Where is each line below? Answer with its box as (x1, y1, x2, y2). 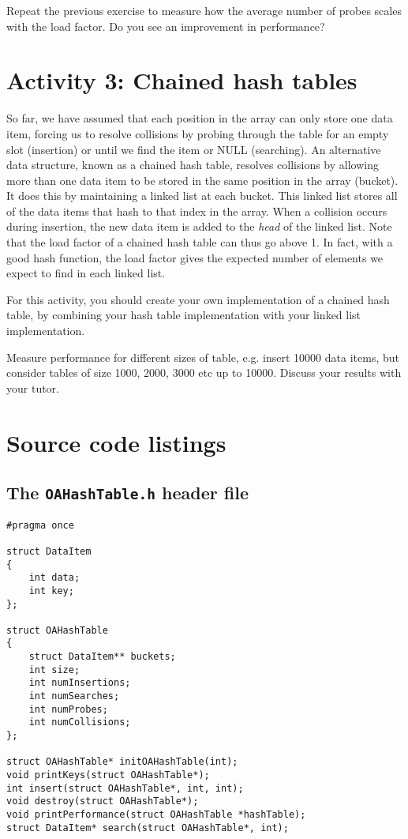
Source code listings (6, 426, 226, 458)
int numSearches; (28, 690, 120, 702)
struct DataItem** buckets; (28, 651, 176, 663)
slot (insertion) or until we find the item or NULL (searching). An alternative (6, 141, 381, 157)
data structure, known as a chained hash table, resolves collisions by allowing (6, 156, 379, 173)
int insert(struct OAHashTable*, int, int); (6, 782, 244, 794)
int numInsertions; (28, 677, 131, 689)
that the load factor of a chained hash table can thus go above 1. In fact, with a (6, 234, 393, 250)
